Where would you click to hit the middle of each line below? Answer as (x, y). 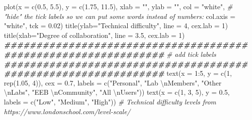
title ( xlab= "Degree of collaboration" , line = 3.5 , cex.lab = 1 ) (94, 35)
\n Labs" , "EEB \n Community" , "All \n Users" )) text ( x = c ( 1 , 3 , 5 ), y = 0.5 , (117, 92)
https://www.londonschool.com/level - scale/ (67, 111)
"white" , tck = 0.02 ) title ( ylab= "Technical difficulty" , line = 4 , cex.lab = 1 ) (116, 26)
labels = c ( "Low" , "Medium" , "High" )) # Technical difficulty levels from (110, 101)
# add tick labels (192, 54)
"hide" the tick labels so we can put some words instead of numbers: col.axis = (120, 16)
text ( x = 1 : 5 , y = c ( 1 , (199, 73)
